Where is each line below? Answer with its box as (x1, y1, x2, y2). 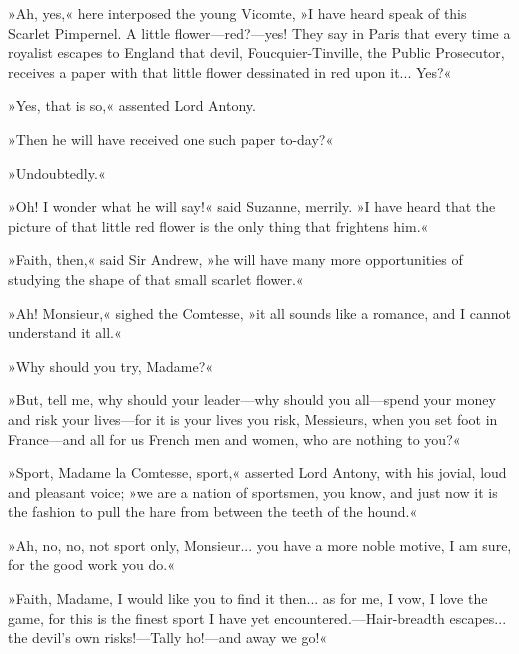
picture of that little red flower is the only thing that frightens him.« (8, 215, 429, 236)
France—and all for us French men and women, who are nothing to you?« (8, 428, 461, 449)
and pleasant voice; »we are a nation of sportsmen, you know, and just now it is (8, 481, 498, 502)
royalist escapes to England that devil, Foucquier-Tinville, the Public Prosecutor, (8, 42, 505, 63)
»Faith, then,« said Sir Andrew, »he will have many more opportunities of (8, 249, 463, 270)
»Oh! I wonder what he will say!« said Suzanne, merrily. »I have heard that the (8, 196, 496, 217)
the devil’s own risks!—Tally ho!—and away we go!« (8, 627, 328, 648)
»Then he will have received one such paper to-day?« (8, 128, 334, 149)
